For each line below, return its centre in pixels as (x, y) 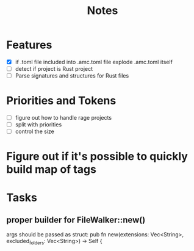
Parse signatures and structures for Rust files (72, 76)
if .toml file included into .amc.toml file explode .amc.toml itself (94, 62)
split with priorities (38, 125)
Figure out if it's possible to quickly (97, 157)
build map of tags (51, 169)
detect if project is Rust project (54, 69)
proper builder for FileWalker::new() (76, 220)
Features (29, 45)
